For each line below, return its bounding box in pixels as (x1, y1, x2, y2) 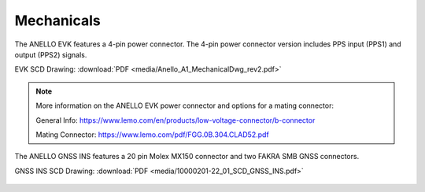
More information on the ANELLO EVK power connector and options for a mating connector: (35, 101, 334, 110)
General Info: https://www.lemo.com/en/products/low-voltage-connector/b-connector (35, 115, 316, 125)
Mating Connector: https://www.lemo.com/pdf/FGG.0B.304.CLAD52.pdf (35, 130, 269, 139)
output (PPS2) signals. (14, 50, 87, 59)
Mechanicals (14, 12, 102, 29)
